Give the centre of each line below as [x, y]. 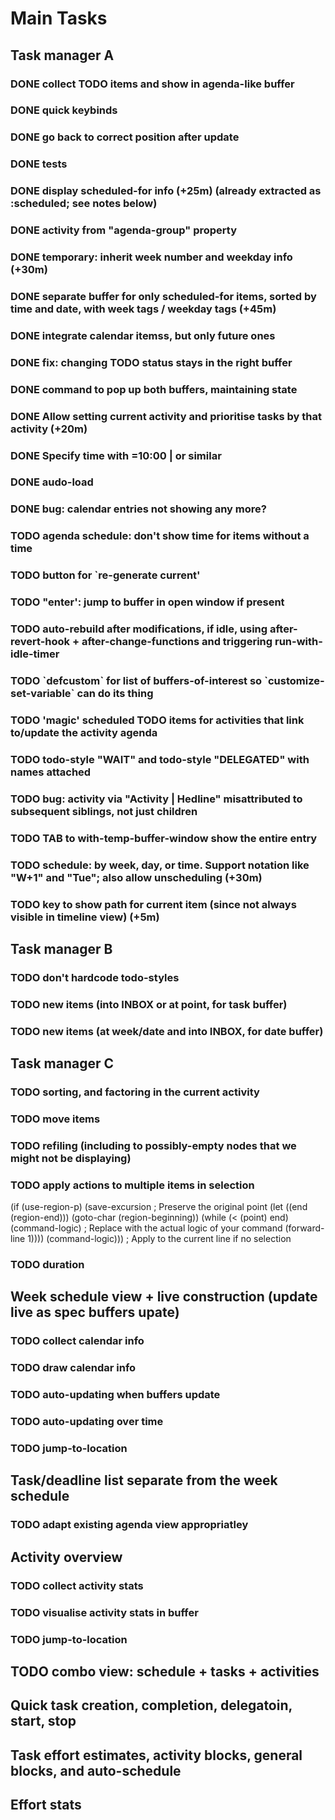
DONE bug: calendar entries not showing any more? [138, 509]
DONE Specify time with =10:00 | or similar [116, 455]
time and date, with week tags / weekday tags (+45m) [143, 309]
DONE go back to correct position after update [125, 137]
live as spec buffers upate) [95, 1312]
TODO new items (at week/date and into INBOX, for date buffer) [167, 1031]
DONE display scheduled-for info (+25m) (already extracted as [166, 191]
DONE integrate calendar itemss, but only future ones [143, 335]
